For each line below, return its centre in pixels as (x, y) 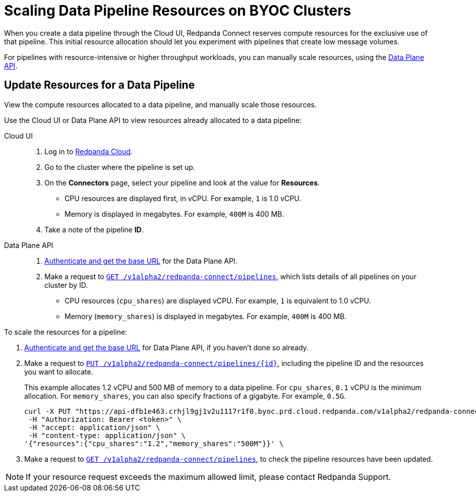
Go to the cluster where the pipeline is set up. (120, 167)
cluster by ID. (66, 285)
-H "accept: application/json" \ (94, 427)
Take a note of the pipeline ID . (94, 229)
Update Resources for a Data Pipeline (100, 85)
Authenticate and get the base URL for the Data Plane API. (141, 261)
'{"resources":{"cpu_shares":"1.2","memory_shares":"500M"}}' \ (154, 443)
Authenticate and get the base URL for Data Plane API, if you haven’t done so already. (166, 347)
